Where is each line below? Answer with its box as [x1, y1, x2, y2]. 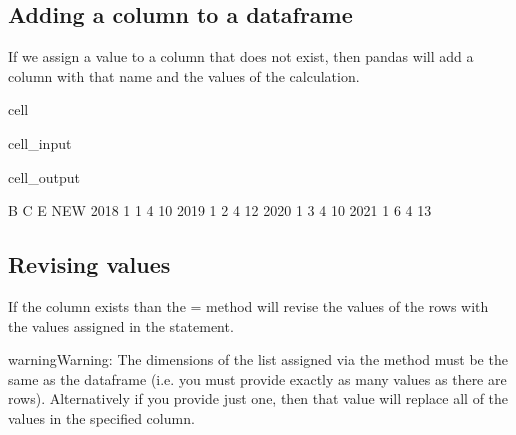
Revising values [8, 249, 171, 280]
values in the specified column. [8, 407, 195, 428]
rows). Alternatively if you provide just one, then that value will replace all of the [8, 388, 509, 409]
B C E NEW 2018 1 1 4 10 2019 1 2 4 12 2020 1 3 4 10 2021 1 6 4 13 [8, 200, 432, 221]
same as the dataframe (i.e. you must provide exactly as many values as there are [8, 368, 507, 389]
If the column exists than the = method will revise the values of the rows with [8, 295, 489, 316]
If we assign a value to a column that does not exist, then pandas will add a [8, 46, 474, 67]
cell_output [8, 166, 80, 187]
